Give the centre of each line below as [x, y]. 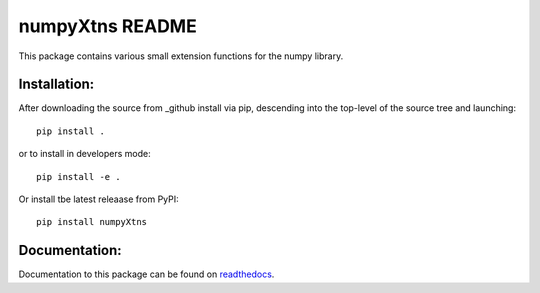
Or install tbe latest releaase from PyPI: [98, 199]
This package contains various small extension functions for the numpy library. [181, 56]
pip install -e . [78, 176]
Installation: [56, 84]
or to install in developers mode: [85, 154]
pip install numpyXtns [92, 222]
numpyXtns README [107, 26]
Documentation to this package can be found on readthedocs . [146, 274]
